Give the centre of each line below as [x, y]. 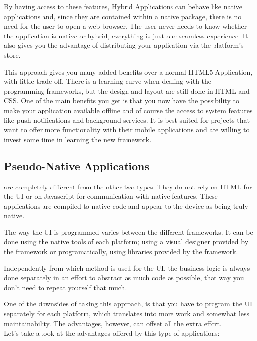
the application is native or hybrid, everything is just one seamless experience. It [126, 35]
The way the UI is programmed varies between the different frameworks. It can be [128, 232]
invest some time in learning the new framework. [78, 139]
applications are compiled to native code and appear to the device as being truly [126, 206]
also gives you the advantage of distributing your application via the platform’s [124, 45]
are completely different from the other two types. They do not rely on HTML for [128, 186]
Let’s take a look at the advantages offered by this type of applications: [112, 333]
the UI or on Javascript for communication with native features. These [111, 196]
